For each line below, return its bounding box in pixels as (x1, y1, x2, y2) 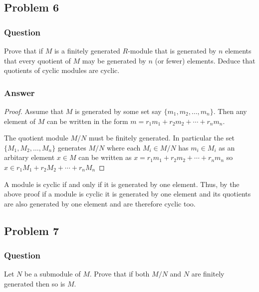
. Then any (213, 106, 247, 116)
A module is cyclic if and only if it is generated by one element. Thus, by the (4, 178, 240, 189)
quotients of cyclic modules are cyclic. (4, 65, 120, 75)
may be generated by (82, 55, 146, 65)
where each (106, 142, 141, 152)
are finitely (191, 268, 225, 279)
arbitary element (4, 152, 55, 162)
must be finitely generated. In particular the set (88, 132, 235, 143)
